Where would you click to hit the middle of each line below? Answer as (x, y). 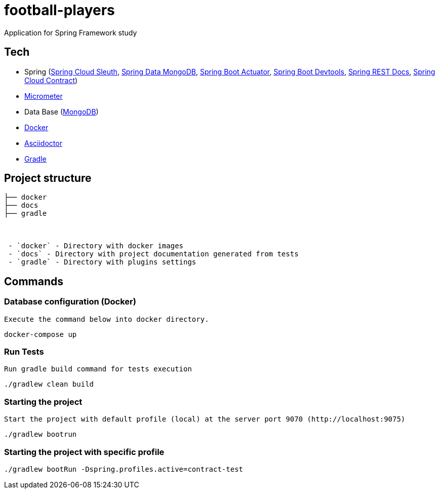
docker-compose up (41, 334)
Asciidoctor (43, 143)
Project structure (48, 178)
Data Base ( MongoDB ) (62, 111)
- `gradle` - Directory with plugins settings (102, 262)
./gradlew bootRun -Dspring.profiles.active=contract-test (124, 469)
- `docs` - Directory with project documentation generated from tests (153, 254)
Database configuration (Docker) (70, 302)
